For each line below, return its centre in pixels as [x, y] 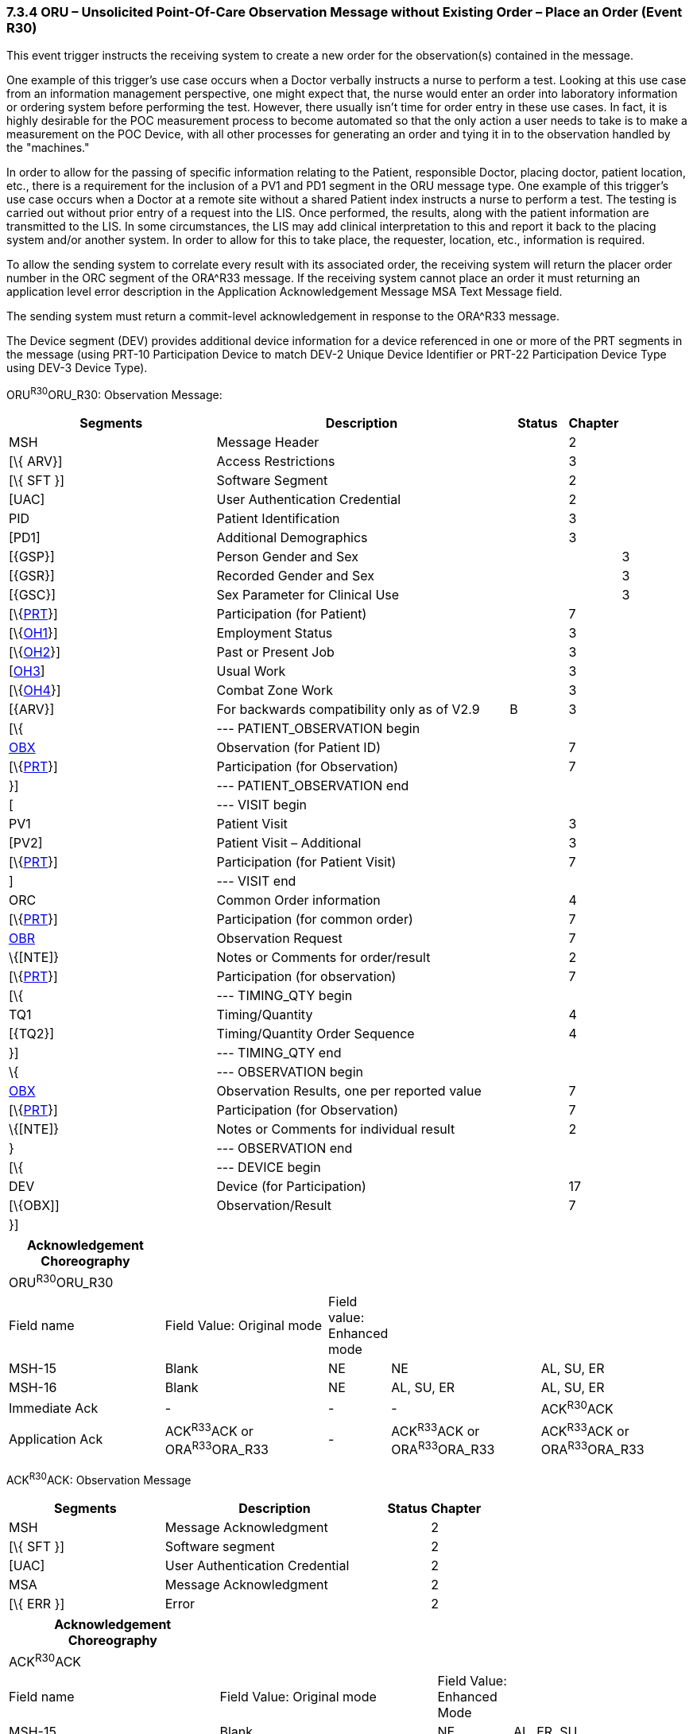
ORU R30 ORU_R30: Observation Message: [114, 394]
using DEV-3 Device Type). [77, 368]
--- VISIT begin [262, 805]
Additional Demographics [292, 538]
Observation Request [279, 939]
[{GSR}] [32, 576]
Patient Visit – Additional [289, 843]
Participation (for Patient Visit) [306, 862]
